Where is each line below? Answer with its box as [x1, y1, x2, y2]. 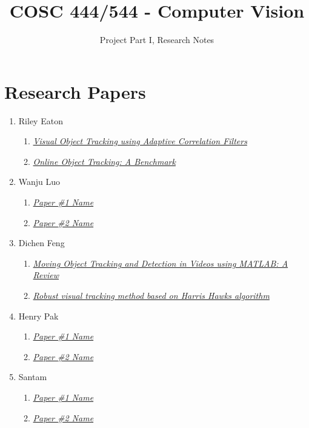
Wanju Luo [18, 175, 61, 188]
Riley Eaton [18, 114, 63, 127]
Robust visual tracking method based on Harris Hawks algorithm [33, 289, 270, 301]
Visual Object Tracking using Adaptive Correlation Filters [33, 135, 247, 147]
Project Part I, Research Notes [99, 33, 214, 46]
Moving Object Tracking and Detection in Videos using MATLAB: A [33, 256, 288, 269]
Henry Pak [18, 309, 59, 322]
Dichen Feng [18, 236, 65, 249]
